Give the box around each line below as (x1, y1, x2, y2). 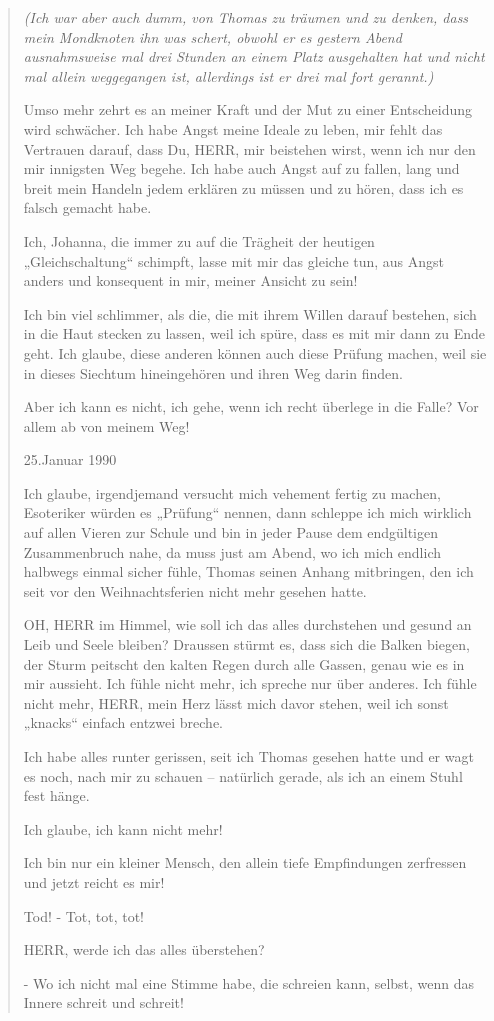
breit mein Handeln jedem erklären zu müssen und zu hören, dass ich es (23, 177, 464, 198)
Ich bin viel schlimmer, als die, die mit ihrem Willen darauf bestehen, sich (23, 303, 477, 324)
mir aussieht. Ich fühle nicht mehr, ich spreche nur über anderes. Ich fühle (23, 673, 477, 694)
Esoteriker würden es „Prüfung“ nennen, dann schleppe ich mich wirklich (23, 502, 472, 523)
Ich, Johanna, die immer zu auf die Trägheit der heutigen (23, 230, 375, 251)
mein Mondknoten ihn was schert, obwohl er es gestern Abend (23, 26, 402, 47)
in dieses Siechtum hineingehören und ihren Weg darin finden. (23, 362, 403, 383)
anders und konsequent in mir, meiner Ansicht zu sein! (23, 270, 358, 291)
